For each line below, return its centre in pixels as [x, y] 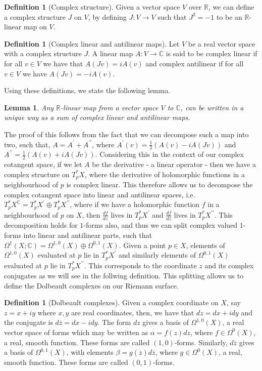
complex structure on [37, 174]
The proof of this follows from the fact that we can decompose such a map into [126, 134]
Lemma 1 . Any [29, 107]
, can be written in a [212, 107]
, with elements [90, 352]
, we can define [231, 7]
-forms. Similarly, [201, 342]
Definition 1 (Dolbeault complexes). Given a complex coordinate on [111, 302]
